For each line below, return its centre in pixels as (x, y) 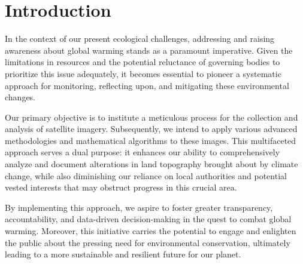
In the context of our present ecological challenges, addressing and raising (140, 39)
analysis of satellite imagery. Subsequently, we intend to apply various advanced (151, 129)
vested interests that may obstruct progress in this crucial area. (121, 187)
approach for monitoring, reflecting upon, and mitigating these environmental (147, 85)
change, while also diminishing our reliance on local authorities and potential (146, 175)
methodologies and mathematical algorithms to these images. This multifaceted (151, 140)
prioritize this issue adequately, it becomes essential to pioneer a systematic (143, 73)
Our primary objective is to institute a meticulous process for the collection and (151, 117)
